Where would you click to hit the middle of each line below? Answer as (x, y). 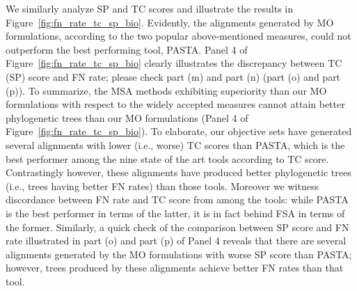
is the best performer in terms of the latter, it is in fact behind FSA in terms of (175, 213)
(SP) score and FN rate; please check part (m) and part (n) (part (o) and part (173, 76)
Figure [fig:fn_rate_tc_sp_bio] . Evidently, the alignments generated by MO (170, 22)
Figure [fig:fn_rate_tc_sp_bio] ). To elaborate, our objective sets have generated (179, 131)
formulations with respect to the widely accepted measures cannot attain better (175, 104)
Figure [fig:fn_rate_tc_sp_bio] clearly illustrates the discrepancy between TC (174, 63)
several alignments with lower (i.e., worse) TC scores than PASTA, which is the (175, 144)
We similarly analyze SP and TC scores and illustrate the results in (150, 8)
